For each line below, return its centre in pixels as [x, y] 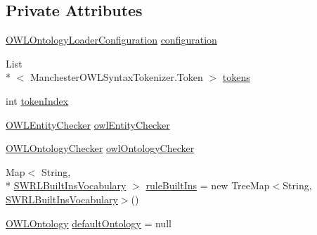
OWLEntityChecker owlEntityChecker [88, 124]
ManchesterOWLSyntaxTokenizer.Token [116, 77]
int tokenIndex [37, 100]
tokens [236, 77]
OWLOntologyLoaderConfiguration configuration [111, 40]
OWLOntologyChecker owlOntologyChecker [100, 148]
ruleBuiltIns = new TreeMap [208, 185]
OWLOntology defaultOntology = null [89, 223]
